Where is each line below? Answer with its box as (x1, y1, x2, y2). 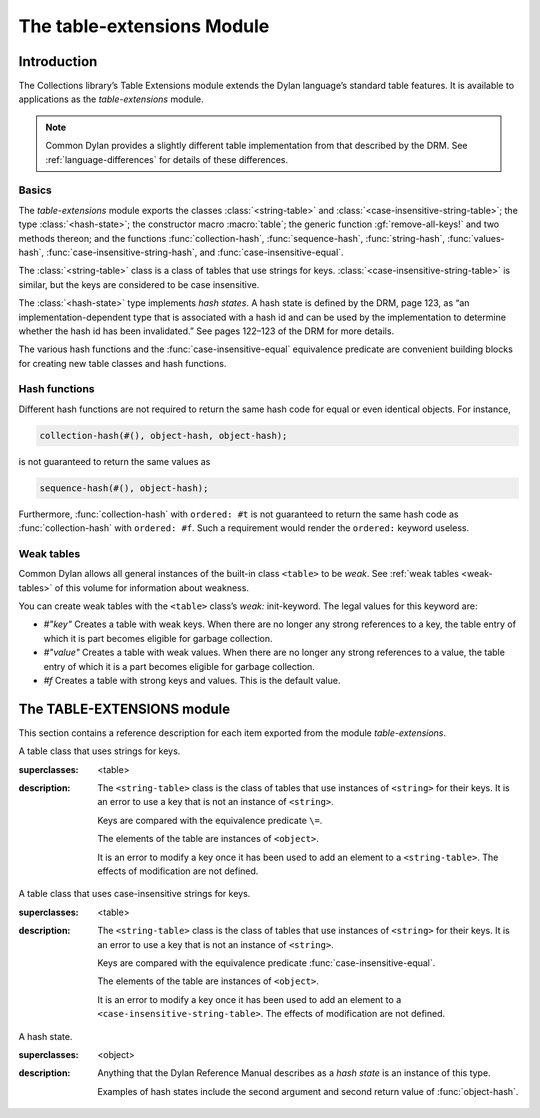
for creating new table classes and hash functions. (18, 357, 227, 369)
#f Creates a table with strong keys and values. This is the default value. (43, 675, 341, 687)
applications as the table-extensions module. (18, 93, 204, 105)
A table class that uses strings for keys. (18, 745, 181, 757)
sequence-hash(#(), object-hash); (39, 482, 209, 494)
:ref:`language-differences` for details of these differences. (45, 153, 289, 165)
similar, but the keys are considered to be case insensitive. (18, 278, 260, 290)
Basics (18, 183, 52, 197)
